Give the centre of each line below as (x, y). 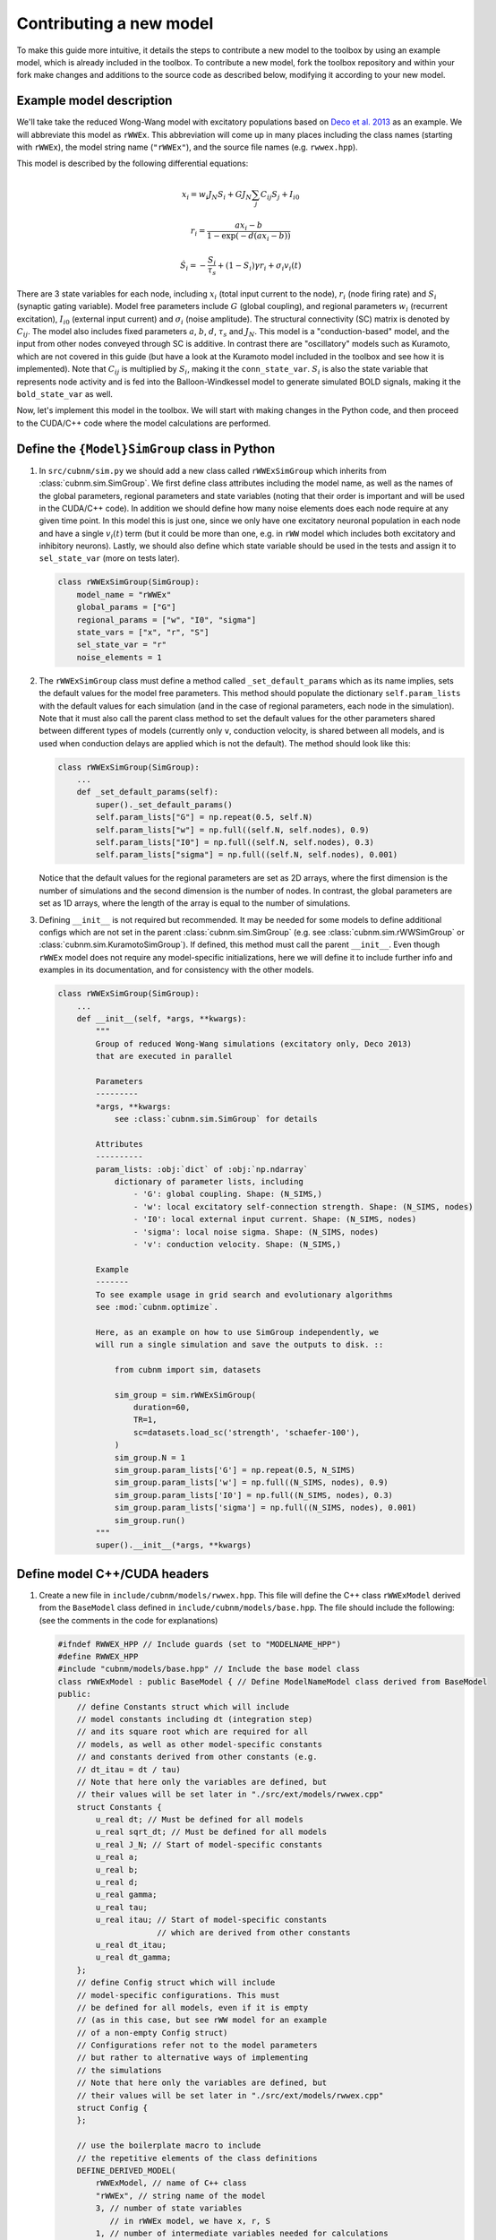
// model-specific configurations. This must (178, 1995)
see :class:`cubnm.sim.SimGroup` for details (216, 1119)
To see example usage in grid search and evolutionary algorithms (244, 1294)
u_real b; (117, 1870)
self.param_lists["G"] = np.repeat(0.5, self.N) (204, 817)
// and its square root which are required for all (192, 1732)
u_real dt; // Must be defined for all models (199, 1820)
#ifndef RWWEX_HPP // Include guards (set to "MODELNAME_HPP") (200, 1644)
